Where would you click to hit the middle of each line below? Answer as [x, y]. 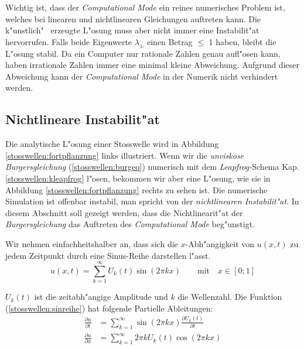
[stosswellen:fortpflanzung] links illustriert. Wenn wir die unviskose [125, 155]
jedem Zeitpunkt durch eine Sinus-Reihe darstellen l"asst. [108, 255]
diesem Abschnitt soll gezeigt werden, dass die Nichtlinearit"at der [124, 212]
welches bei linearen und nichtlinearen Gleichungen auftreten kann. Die [133, 18]
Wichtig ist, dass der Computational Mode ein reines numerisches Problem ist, [145, 7]
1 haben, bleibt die [242, 41]
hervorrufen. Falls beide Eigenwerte [69, 41]
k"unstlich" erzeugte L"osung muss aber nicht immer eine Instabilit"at [132, 30]
